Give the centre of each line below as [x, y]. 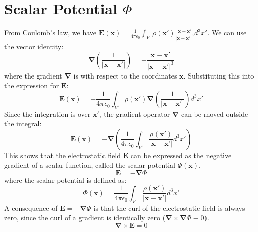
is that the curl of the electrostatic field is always [169, 208]
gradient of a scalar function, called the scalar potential [90, 165]
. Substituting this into [219, 75]
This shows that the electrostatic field [62, 155]
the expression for [32, 85]
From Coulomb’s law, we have [50, 32]
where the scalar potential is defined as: [65, 179]
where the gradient [33, 75]
